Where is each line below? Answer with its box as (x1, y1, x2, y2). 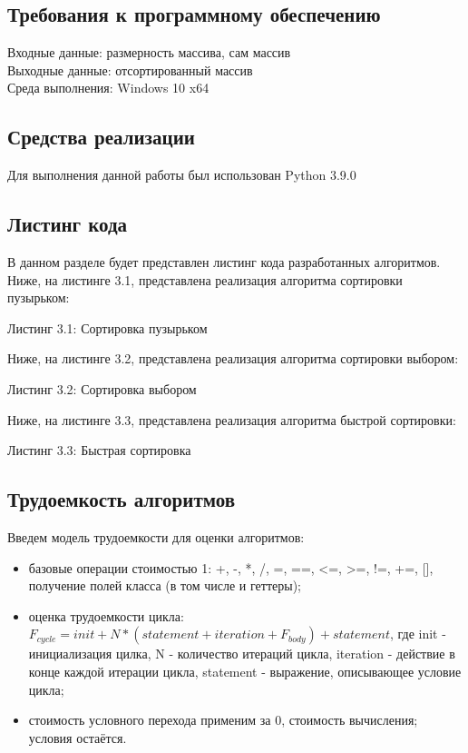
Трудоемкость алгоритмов (7, 485, 236, 513)
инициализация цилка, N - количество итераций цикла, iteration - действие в (28, 644, 455, 663)
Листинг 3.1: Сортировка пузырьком (7, 318, 208, 337)
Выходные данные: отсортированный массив (7, 60, 253, 79)
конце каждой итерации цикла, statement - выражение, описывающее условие (28, 661, 462, 680)
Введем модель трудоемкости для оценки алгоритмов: (7, 527, 305, 546)
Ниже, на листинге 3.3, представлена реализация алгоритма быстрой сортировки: (7, 410, 456, 429)
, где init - (389, 624, 446, 643)
